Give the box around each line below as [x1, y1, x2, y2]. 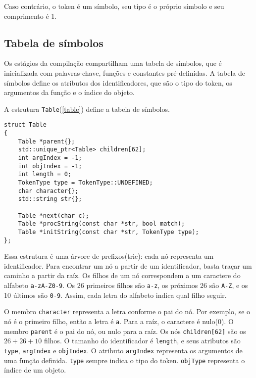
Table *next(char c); [18, 212, 89, 219]
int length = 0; [18, 171, 72, 178]
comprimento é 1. [4, 10, 57, 21]
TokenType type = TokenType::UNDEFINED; [18, 179, 153, 187]
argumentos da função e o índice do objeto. [4, 87, 135, 97]
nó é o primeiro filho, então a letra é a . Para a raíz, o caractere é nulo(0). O [4, 316, 234, 327]
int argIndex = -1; [18, 154, 82, 162]
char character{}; [18, 187, 79, 194]
